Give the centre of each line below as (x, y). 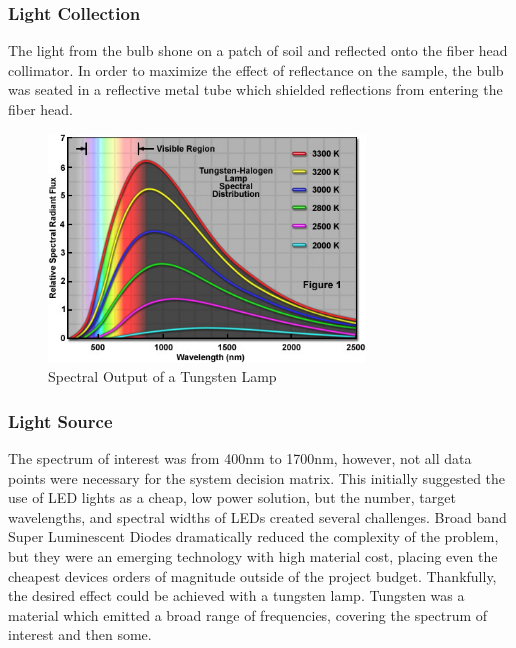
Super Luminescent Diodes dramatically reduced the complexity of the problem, (253, 536)
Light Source (60, 420)
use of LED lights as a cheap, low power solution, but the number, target (232, 497)
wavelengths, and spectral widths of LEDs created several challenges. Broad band (257, 516)
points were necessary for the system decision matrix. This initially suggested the (257, 477)
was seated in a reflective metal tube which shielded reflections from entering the (255, 89)
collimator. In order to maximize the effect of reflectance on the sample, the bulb (256, 69)
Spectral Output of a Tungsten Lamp (162, 376)
